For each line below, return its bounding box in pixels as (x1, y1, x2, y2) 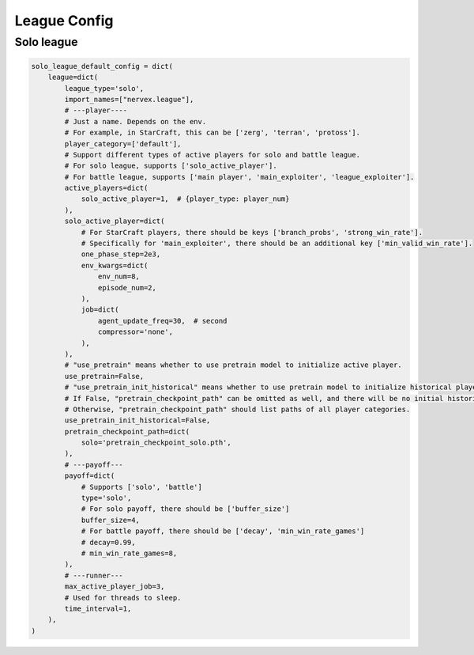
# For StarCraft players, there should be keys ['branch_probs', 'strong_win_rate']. (81, 228, 423, 237)
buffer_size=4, (81, 515, 140, 524)
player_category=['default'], (64, 139, 182, 148)
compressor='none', (97, 327, 174, 336)
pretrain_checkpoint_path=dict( (64, 427, 190, 436)
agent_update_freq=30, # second (97, 316, 228, 325)
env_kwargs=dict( (81, 261, 149, 270)
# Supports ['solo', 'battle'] (81, 483, 203, 491)
